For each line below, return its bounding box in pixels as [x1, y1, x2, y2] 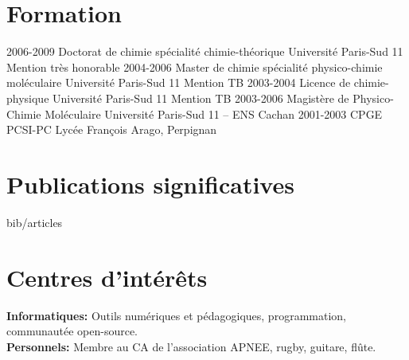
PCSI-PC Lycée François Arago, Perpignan [6, 121, 217, 138]
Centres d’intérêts [6, 260, 208, 293]
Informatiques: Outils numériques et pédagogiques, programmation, [6, 307, 346, 323]
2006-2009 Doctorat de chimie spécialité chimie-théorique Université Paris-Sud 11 [6, 43, 403, 60]
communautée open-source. [6, 323, 138, 339]
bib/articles [6, 213, 63, 230]
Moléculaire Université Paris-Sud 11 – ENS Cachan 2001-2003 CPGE [45, 105, 383, 122]
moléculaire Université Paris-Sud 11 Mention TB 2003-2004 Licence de [6, 74, 351, 91]
